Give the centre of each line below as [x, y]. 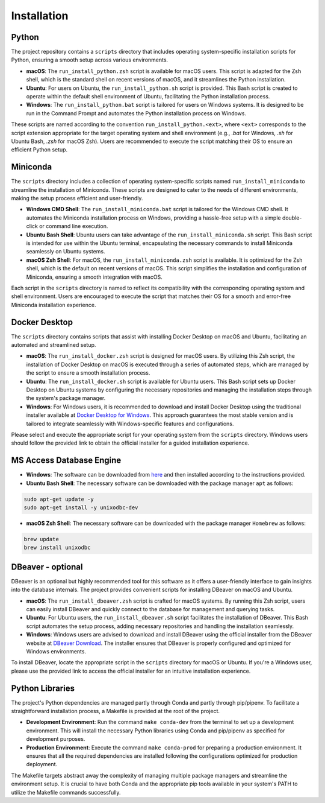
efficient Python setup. [39, 150]
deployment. [42, 764]
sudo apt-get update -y [59, 499]
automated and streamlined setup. [54, 345]
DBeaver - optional [47, 567]
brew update [42, 539]
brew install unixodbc [57, 548]
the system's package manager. [66, 398]
